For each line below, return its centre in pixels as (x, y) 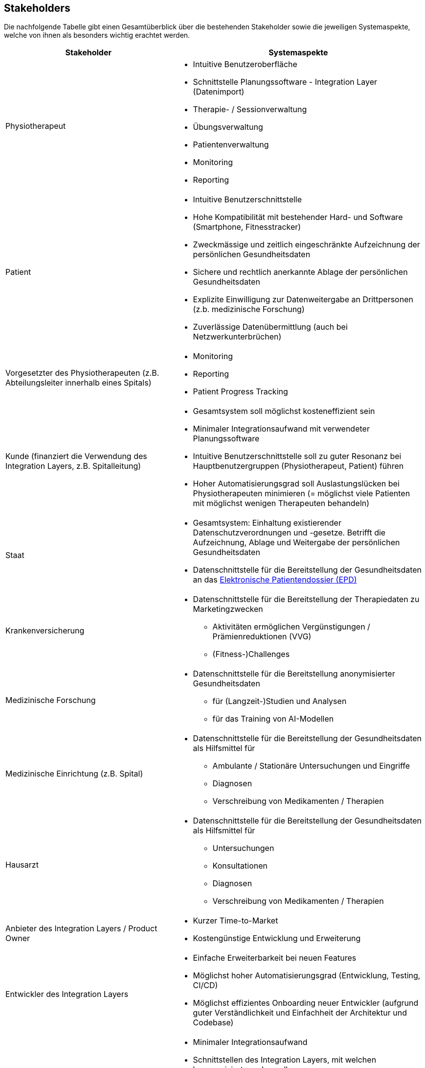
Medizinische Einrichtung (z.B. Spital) (74, 774)
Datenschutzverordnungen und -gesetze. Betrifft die (289, 533)
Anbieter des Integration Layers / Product (81, 929)
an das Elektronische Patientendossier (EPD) (275, 580)
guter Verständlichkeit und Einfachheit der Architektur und (300, 1013)
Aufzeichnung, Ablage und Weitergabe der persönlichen (296, 543)
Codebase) (213, 1023)
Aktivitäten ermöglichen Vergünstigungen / (291, 627)
